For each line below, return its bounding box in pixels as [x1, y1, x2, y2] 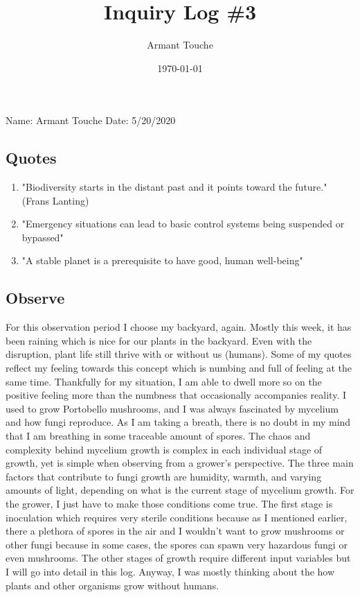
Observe [6, 287, 65, 309]
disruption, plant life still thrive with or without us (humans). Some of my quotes [6, 347, 352, 361]
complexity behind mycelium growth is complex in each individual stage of [6, 442, 323, 456]
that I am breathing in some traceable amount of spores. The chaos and [6, 429, 311, 443]
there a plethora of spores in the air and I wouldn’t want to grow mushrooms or [6, 524, 345, 538]
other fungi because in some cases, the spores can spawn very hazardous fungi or [6, 537, 348, 551]
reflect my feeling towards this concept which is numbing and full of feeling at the [6, 361, 352, 375]
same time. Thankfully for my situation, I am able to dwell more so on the [6, 374, 322, 388]
